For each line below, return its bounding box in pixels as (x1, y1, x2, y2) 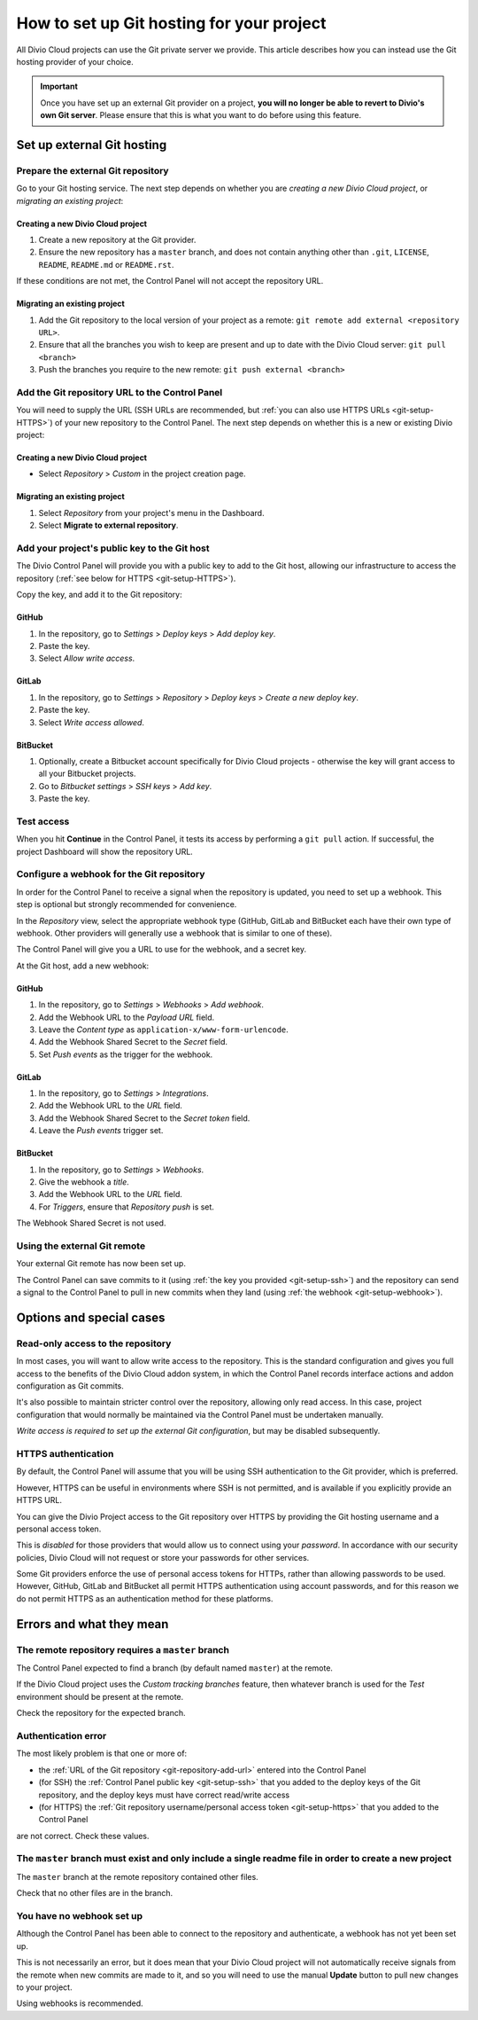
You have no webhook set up (16, 1909, 143, 1922)
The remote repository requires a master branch (16, 1643, 230, 1656)
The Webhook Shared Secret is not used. (16, 1217, 166, 1228)
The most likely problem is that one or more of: (16, 1748, 188, 1759)
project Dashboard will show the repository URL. (16, 846, 194, 857)
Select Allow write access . (38, 653, 135, 664)
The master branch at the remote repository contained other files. (16, 1871, 258, 1882)
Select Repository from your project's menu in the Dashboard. (38, 507, 265, 518)
